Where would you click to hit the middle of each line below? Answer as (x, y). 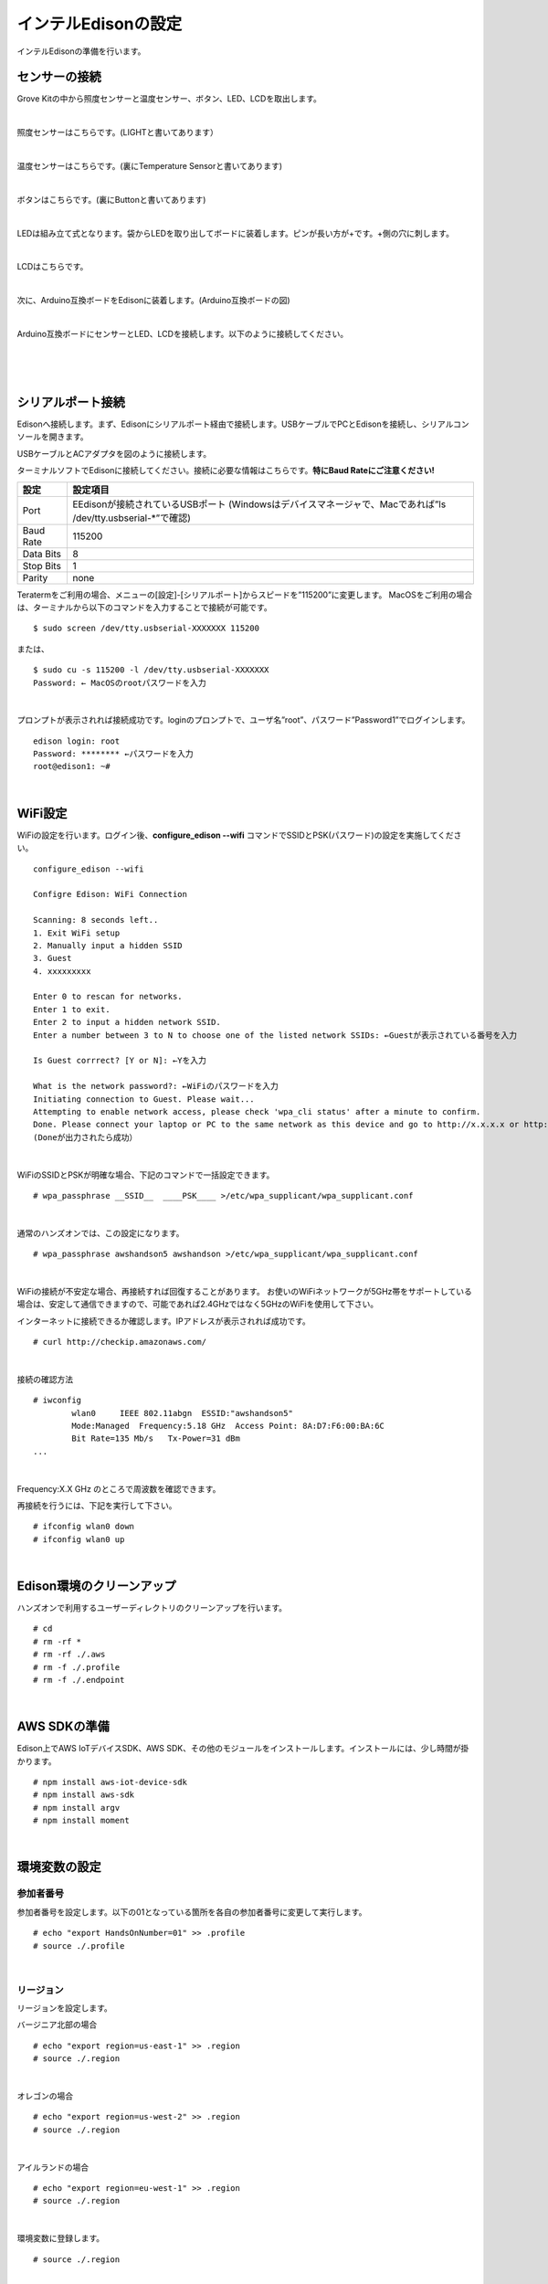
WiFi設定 (42, 813)
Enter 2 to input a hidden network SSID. (127, 1022)
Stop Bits (42, 566)
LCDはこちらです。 (53, 267)
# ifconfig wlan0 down (84, 1527)
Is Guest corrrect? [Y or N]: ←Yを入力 (120, 1061)
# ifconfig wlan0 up (79, 1539)
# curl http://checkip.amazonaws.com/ (120, 1342)
